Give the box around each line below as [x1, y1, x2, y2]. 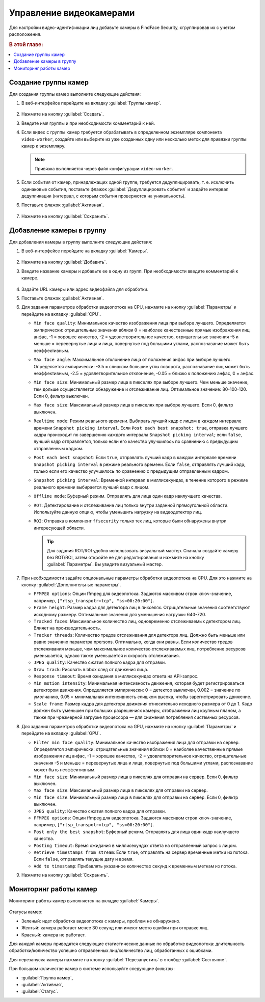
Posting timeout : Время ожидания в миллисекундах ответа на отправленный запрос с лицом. [33, 842, 238, 848]
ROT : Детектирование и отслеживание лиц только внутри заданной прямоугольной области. [33, 502, 229, 508]
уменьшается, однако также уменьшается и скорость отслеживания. [33, 652, 180, 658]
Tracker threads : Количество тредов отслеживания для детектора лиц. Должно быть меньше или [33, 632, 245, 638]
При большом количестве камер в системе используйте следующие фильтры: [9, 966, 175, 972]
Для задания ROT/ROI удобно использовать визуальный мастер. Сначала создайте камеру [47, 547, 238, 553]
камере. [21, 275, 39, 281]
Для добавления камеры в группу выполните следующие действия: [9, 239, 152, 245]
